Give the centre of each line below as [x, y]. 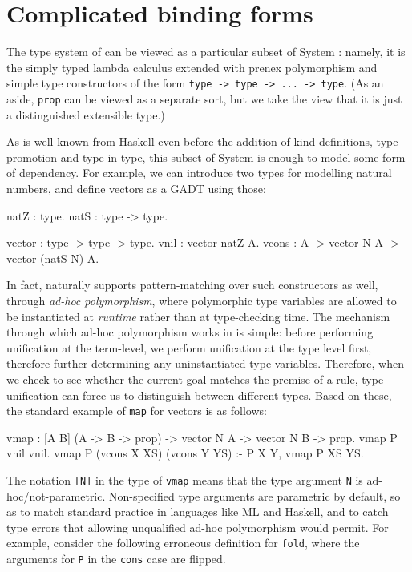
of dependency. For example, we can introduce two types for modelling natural [199, 173]
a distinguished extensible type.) [86, 114]
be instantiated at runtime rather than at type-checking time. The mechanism [198, 316]
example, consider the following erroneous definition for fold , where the [183, 543]
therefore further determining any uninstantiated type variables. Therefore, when [205, 363]
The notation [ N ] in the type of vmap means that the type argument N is [185, 479]
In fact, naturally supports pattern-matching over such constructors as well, [192, 285]
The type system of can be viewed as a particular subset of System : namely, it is [206, 52]
